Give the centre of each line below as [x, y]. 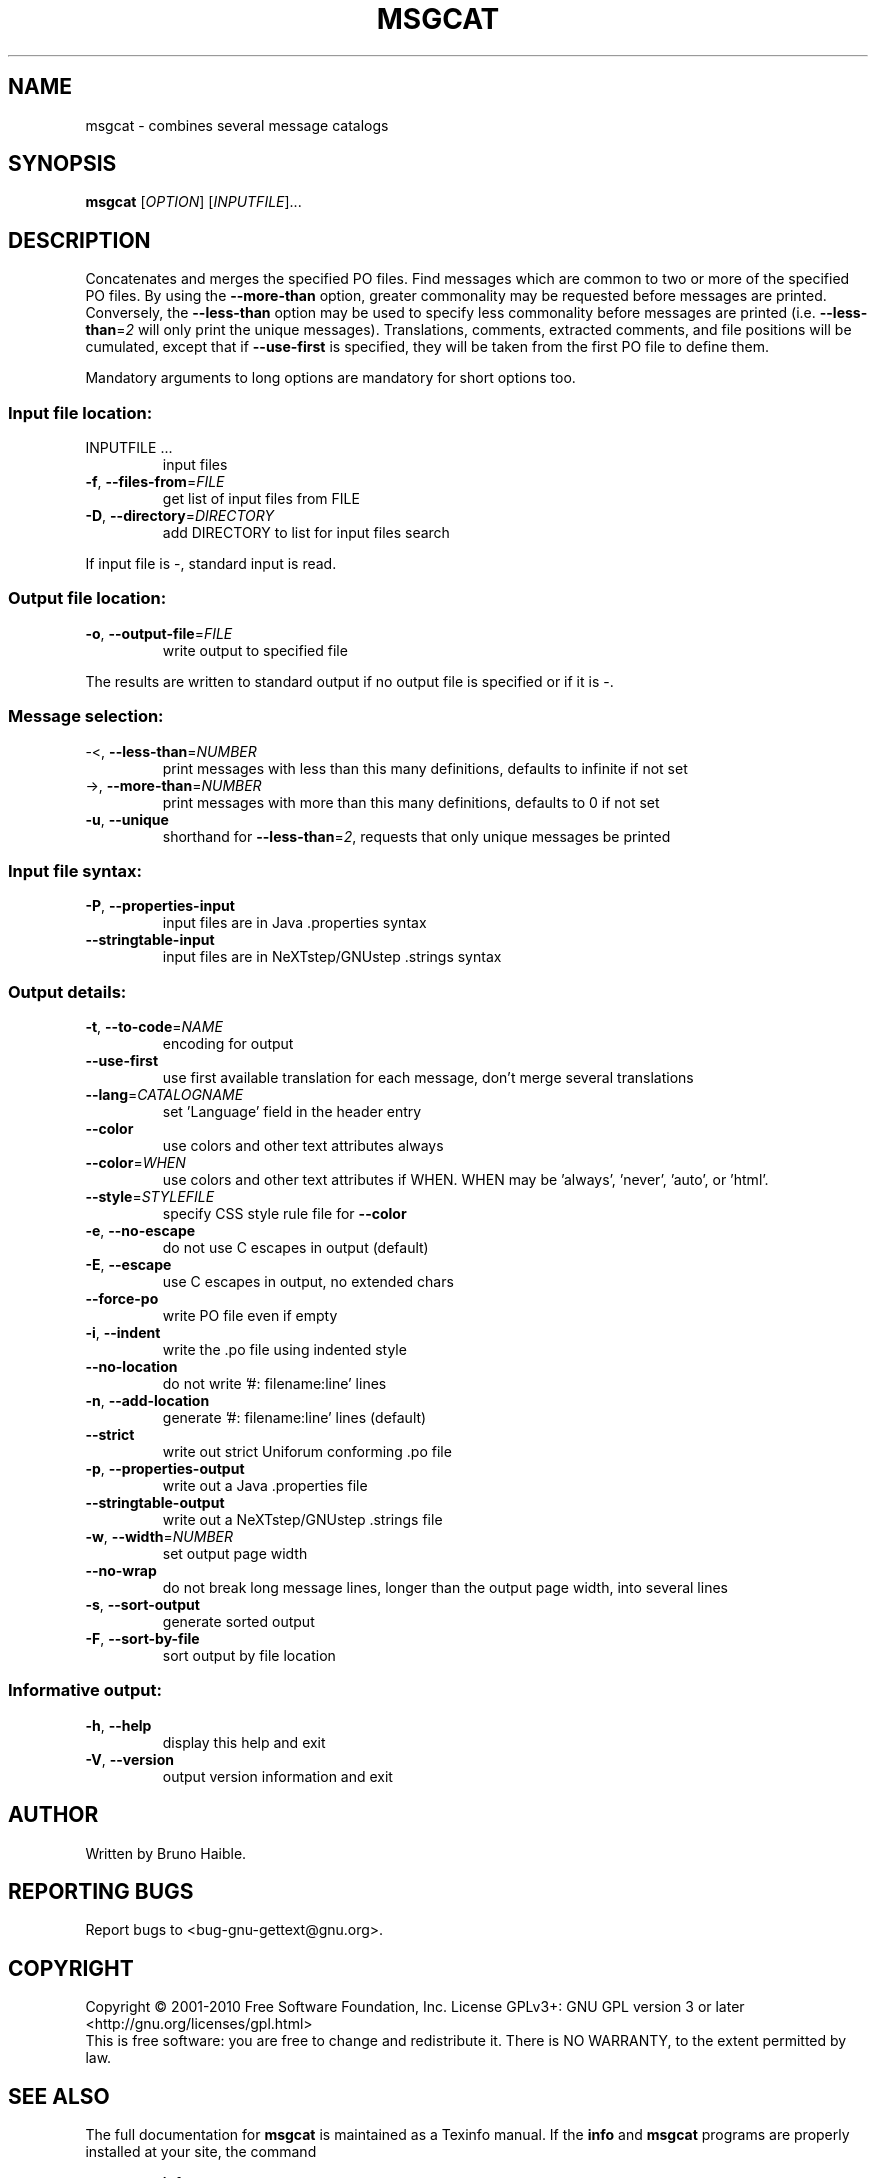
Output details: [67, 991]
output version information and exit [277, 1776]
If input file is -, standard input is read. [211, 564]
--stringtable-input [150, 940]
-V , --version [129, 1759]
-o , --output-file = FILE [159, 633]
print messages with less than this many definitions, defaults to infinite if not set [425, 768]
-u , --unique [127, 819]
